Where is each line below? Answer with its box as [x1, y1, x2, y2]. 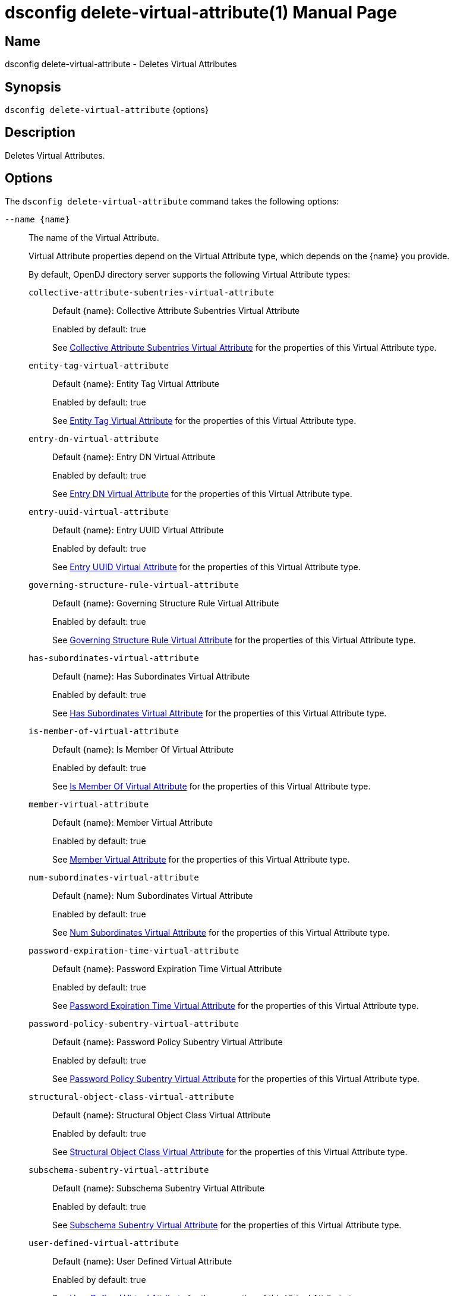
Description [5, 125, 75, 140]
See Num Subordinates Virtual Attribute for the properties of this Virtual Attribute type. [52, 927, 390, 938]
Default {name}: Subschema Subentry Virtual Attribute [52, 1182, 265, 1193]
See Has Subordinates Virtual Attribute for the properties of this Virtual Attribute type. [52, 707, 387, 718]
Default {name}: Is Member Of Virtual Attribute [52, 744, 234, 754]
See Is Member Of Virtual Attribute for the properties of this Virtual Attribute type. [52, 781, 371, 791]
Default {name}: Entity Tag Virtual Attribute [52, 378, 219, 389]
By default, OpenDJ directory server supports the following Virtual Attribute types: [29, 269, 351, 279]
